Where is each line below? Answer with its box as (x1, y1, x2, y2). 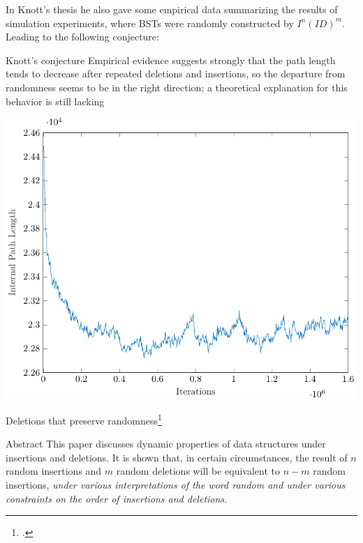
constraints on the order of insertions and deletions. (6, 491, 228, 505)
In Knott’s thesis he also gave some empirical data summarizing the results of (6, 2, 338, 16)
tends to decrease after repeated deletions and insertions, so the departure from (6, 66, 346, 81)
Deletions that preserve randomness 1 (6, 411, 162, 427)
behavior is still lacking (6, 93, 105, 108)
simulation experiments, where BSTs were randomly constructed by (6, 15, 294, 30)
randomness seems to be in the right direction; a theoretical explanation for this (6, 79, 348, 94)
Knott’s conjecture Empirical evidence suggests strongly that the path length (6, 52, 336, 67)
